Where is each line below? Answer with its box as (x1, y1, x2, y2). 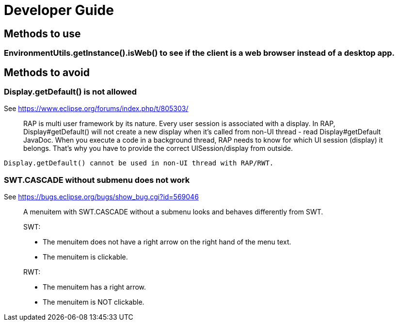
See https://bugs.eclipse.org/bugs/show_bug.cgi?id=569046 (4, 193, 199, 201)
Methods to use (4, 27, 81, 40)
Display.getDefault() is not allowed (4, 87, 137, 97)
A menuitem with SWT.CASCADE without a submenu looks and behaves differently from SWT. (23, 208, 323, 216)
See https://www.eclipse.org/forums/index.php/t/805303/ (4, 104, 189, 113)
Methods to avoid (4, 66, 90, 79)
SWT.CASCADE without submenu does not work (4, 175, 190, 185)
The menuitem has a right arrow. (43, 283, 146, 292)
